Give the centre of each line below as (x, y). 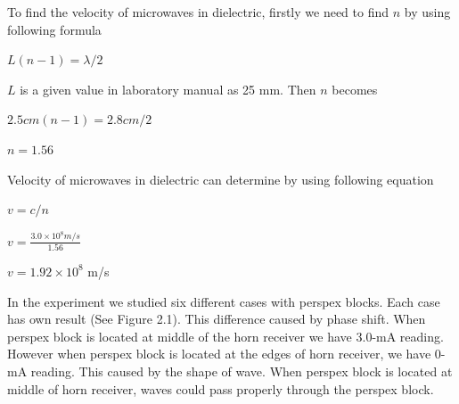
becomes (355, 89)
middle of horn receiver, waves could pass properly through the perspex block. (221, 388)
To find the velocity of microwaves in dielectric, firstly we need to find (198, 12)
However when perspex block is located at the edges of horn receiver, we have (219, 354)
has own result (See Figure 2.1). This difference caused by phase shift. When (217, 319)
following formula (54, 29)
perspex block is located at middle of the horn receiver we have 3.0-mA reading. (225, 336)
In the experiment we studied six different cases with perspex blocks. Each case (224, 301)
